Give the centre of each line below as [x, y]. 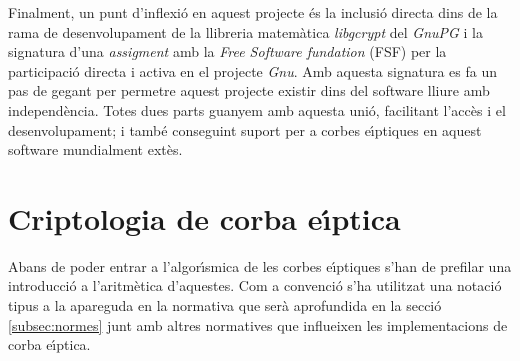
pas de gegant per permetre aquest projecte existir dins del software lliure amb [249, 90]
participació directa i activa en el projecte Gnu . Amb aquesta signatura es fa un [252, 70]
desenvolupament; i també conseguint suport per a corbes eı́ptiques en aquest [245, 129]
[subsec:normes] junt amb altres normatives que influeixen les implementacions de [258, 324]
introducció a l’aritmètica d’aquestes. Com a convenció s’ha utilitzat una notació [255, 285]
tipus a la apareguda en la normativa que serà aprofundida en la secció [225, 305]
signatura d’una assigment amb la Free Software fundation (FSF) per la [227, 51]
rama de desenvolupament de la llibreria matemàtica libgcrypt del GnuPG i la [245, 31]
